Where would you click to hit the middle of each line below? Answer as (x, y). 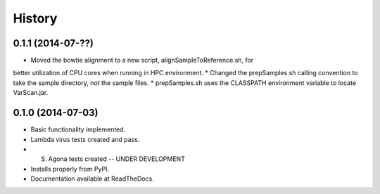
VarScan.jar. (31, 93)
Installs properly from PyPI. (70, 169)
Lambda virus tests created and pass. (85, 139)
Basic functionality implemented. (78, 129)
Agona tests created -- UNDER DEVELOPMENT (117, 159)
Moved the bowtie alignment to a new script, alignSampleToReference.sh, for (142, 60)
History (35, 18)
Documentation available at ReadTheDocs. (92, 179)
